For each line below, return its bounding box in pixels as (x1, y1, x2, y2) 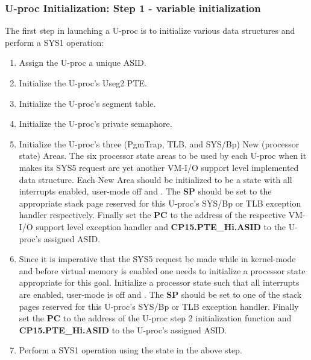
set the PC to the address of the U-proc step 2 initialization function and (19, 312, 292, 324)
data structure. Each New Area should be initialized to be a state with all (19, 173, 292, 185)
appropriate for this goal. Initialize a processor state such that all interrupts (19, 276, 300, 289)
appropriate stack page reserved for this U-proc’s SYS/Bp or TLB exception (19, 196, 301, 209)
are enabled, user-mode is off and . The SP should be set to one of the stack (19, 288, 302, 300)
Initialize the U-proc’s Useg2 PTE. (19, 77, 147, 89)
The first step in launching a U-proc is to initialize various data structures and (5, 24, 295, 37)
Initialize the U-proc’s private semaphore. (19, 117, 172, 130)
